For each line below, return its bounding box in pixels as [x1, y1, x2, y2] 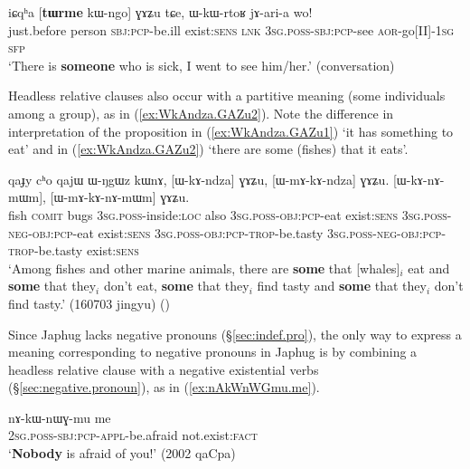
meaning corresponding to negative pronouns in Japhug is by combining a [8, 342, 418, 361]
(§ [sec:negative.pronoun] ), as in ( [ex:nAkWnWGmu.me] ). [8, 378, 320, 397]
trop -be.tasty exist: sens [8, 241, 139, 260]
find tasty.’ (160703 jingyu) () [8, 293, 171, 312]
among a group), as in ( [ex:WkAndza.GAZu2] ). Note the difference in [8, 103, 394, 122]
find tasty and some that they [257, 276, 427, 295]
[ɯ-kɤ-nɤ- [392, 169, 445, 188]
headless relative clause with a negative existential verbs [8, 359, 319, 378]
